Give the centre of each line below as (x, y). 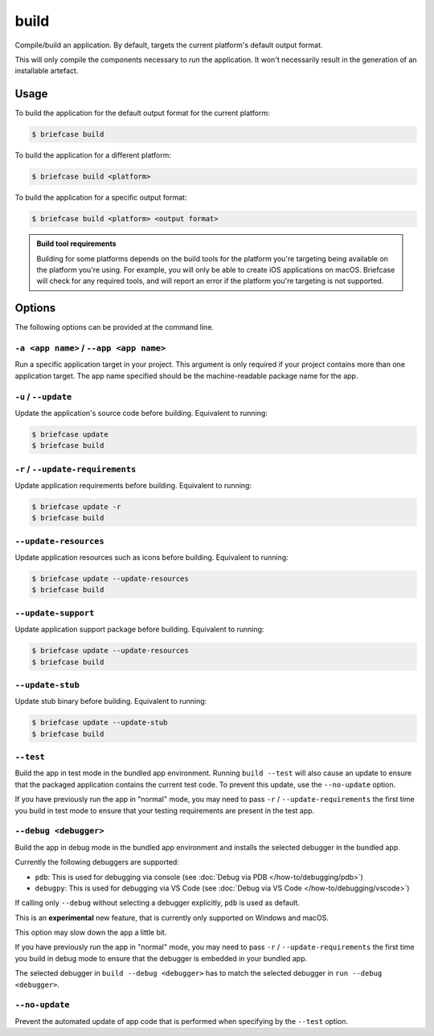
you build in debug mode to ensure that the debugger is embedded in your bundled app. (161, 958)
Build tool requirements (76, 244)
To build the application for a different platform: (93, 155)
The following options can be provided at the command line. (115, 327)
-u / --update (43, 397)
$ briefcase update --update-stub (100, 723)
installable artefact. (47, 71)
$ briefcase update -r (76, 506)
